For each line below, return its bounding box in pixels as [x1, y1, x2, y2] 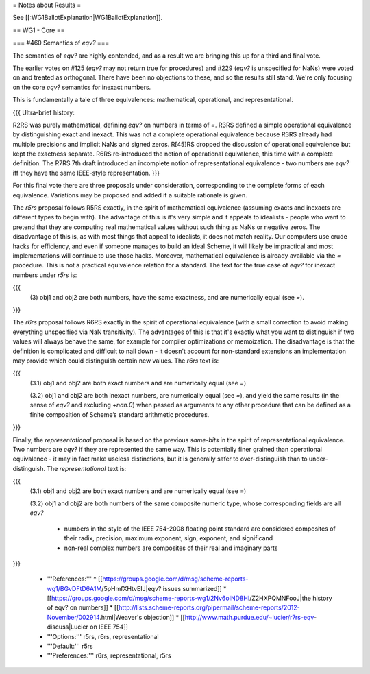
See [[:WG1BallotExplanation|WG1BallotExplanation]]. [12, 14, 163, 22]
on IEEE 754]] [90, 623, 128, 631]
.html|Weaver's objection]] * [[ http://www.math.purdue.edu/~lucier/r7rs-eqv [99, 613, 314, 621]
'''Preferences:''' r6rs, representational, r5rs [47, 651, 171, 660]
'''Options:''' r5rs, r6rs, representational [47, 632, 159, 640]
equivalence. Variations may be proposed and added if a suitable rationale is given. [12, 191, 248, 199]
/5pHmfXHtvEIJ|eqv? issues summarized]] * [101, 584, 227, 592]
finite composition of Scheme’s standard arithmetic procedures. [29, 410, 210, 418]
